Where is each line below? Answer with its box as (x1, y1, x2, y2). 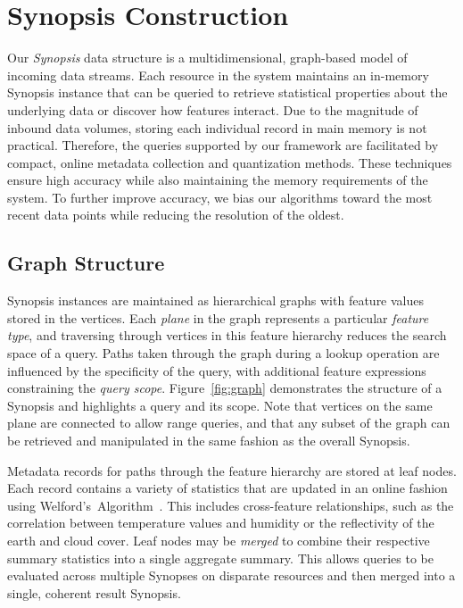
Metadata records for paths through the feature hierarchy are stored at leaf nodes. (7, 461, 457, 479)
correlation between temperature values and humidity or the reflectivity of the (7, 513, 434, 532)
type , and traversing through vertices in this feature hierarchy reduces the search (7, 326, 447, 345)
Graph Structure (7, 249, 165, 277)
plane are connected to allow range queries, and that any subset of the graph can (7, 413, 451, 432)
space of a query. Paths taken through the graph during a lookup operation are (7, 344, 440, 362)
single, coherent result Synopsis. (7, 583, 181, 602)
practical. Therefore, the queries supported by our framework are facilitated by (7, 136, 439, 154)
